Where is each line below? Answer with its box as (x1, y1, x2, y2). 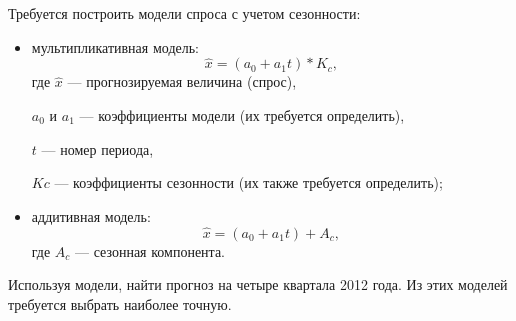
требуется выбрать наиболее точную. (8, 293, 232, 314)
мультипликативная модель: (31, 36, 199, 57)
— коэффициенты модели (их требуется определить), (79, 105, 405, 125)
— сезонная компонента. (75, 240, 225, 261)
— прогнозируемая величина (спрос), (67, 71, 297, 92)
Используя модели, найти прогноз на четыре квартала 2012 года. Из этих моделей (8, 274, 508, 295)
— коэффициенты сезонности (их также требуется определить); (54, 172, 443, 193)
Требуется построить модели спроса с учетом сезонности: (8, 3, 361, 23)
